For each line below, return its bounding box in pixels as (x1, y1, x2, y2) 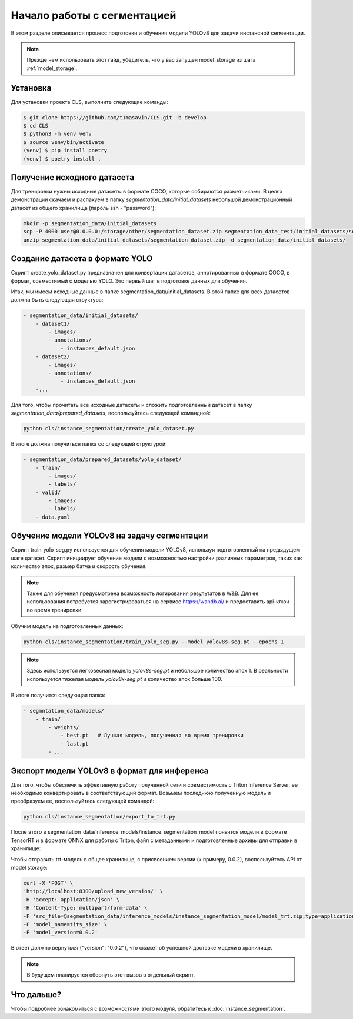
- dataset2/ (35, 353, 71, 360)
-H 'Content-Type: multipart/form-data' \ (23, 904, 148, 911)
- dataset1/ (35, 320, 71, 327)
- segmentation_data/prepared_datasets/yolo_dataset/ (23, 456, 182, 463)
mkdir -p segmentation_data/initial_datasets (23, 220, 157, 226)
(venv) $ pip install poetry (23, 147, 108, 154)
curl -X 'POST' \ (23, 880, 74, 886)
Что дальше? (11, 990, 62, 1000)
